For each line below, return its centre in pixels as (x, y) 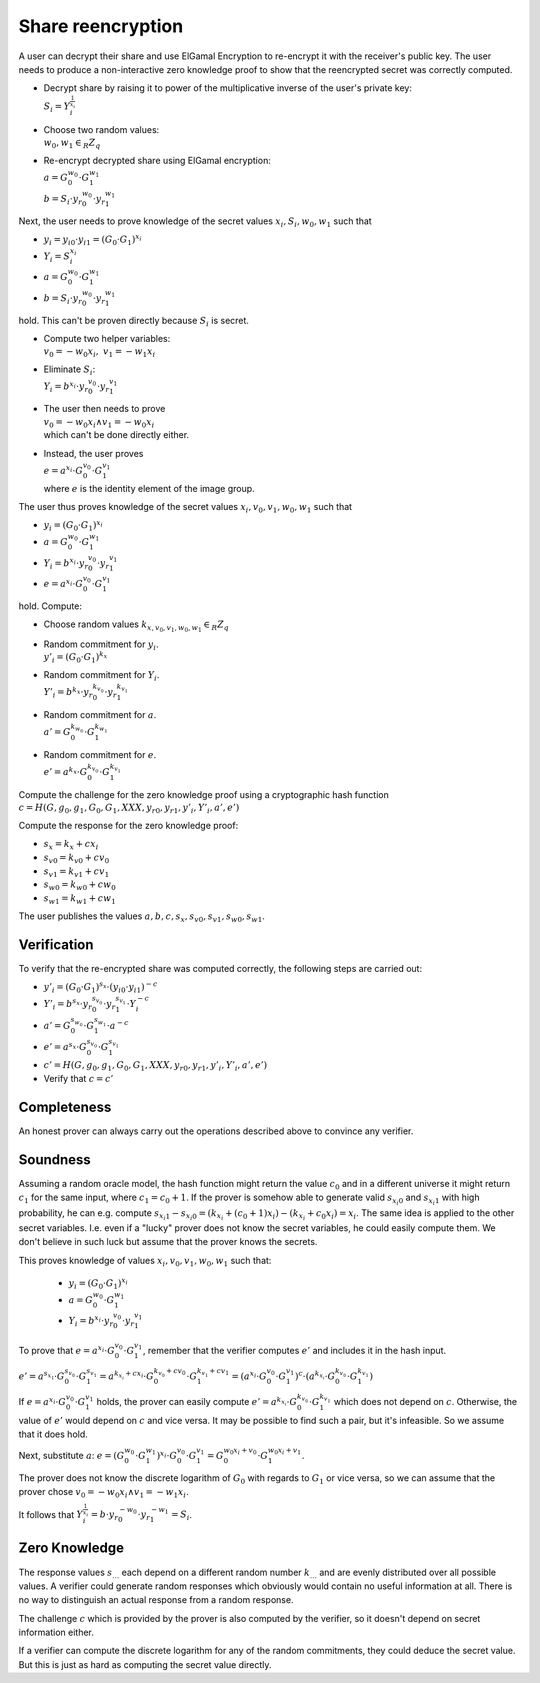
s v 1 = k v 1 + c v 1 (76, 872)
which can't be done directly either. (116, 435)
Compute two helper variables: (107, 339)
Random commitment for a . (100, 714)
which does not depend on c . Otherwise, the (425, 1402)
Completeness (65, 1107)
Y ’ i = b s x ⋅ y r (68, 1004)
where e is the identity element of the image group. (149, 488)
